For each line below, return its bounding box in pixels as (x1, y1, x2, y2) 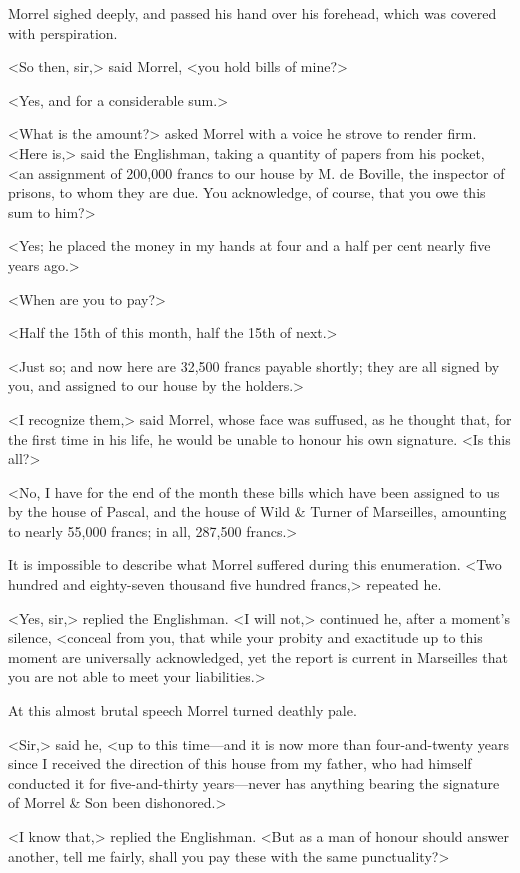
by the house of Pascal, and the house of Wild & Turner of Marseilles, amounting (8, 501, 507, 522)
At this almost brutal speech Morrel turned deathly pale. (8, 700, 357, 721)
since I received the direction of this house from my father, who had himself (8, 753, 472, 774)
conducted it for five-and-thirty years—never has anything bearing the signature (8, 772, 500, 793)
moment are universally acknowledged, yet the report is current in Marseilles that (8, 646, 508, 667)
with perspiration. (8, 22, 118, 43)
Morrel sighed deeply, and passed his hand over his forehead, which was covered (8, 3, 497, 23)
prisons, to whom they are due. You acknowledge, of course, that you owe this (8, 182, 486, 203)
